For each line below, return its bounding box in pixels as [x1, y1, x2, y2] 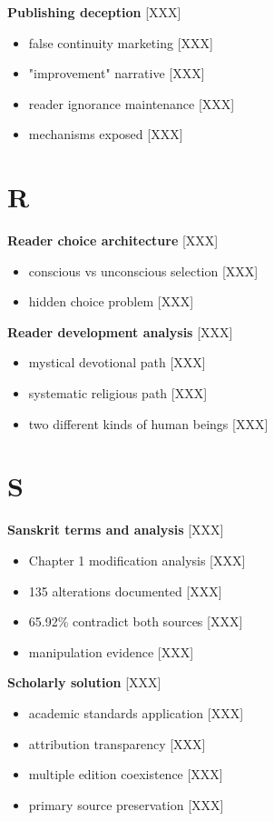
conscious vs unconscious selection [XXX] [28, 261, 259, 280]
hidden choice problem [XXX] [28, 292, 194, 311]
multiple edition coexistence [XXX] [28, 765, 223, 784]
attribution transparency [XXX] [28, 734, 206, 753]
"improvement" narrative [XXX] [28, 64, 205, 83]
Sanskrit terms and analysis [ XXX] [7, 520, 224, 539]
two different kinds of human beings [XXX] [28, 414, 269, 433]
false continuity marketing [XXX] [28, 33, 213, 52]
